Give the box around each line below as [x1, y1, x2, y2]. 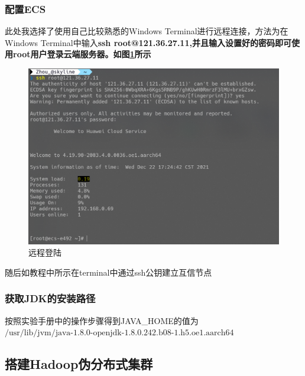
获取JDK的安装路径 [5, 291, 96, 306]
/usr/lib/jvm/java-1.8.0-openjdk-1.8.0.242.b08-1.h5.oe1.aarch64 [5, 329, 234, 338]
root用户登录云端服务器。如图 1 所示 [12, 48, 151, 60]
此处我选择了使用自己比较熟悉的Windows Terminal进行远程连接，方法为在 [5, 25, 288, 37]
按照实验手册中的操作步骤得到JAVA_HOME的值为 [5, 314, 199, 326]
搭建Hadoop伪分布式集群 [5, 355, 153, 373]
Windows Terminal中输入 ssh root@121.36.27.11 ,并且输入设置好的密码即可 [5, 36, 291, 48]
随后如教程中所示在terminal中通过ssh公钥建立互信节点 [5, 266, 212, 278]
